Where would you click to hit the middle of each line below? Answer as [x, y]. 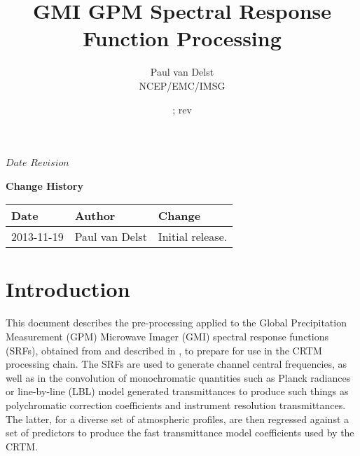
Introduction [68, 289]
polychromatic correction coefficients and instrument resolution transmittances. [176, 405]
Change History [45, 185]
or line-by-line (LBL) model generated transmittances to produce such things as [177, 391]
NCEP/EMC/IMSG [182, 85]
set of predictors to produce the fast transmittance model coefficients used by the [180, 433]
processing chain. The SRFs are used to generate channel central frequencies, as [176, 364]
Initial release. [193, 237]
